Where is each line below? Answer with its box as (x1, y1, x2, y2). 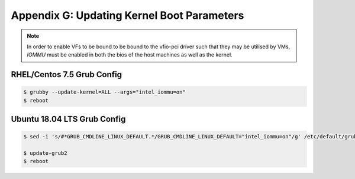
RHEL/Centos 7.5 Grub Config (11, 69, 122, 79)
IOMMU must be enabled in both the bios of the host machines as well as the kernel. (27, 51, 233, 58)
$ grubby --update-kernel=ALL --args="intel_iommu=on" (23, 89, 186, 95)
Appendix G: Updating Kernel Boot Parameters (11, 9, 244, 22)
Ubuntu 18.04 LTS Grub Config (11, 114, 126, 124)
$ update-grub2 (23, 150, 67, 157)
